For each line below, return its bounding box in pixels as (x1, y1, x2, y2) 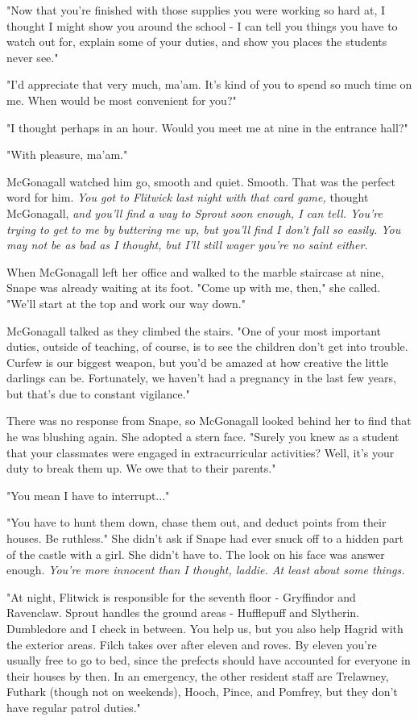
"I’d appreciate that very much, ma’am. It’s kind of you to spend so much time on (6, 76, 412, 93)
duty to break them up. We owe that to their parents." (6, 460, 276, 477)
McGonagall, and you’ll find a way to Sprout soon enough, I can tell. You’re (6, 204, 383, 221)
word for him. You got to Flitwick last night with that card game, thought (6, 189, 369, 206)
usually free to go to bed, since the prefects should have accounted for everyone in (6, 652, 411, 669)
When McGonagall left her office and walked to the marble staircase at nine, (6, 263, 384, 280)
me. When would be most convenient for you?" (6, 91, 237, 108)
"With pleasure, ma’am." (6, 146, 128, 163)
